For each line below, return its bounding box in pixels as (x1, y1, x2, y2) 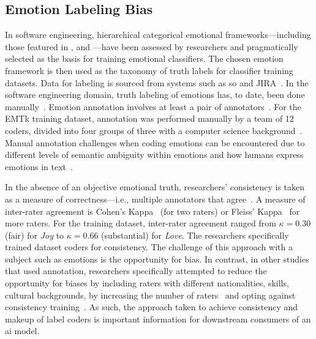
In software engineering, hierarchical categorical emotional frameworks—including (5, 28, 311, 41)
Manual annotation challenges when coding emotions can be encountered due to (5, 136, 305, 149)
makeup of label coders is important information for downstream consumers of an (5, 312, 311, 325)
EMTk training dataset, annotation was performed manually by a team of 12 (5, 112, 294, 125)
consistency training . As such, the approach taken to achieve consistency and (5, 300, 298, 313)
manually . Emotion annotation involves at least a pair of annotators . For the (5, 100, 301, 113)
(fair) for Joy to (5, 228, 64, 241)
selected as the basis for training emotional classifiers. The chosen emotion (5, 52, 284, 65)
